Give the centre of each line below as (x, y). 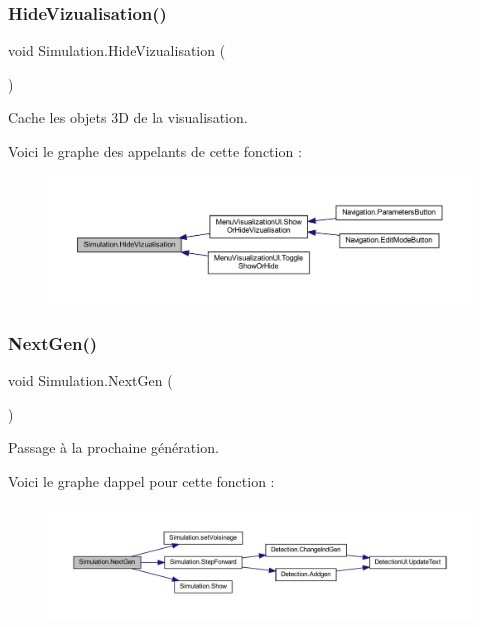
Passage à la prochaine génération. (113, 447)
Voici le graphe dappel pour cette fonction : (141, 480)
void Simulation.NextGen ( (90, 380)
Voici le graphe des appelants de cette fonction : (155, 151)
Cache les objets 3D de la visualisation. (128, 117)
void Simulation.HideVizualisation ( (117, 50)
